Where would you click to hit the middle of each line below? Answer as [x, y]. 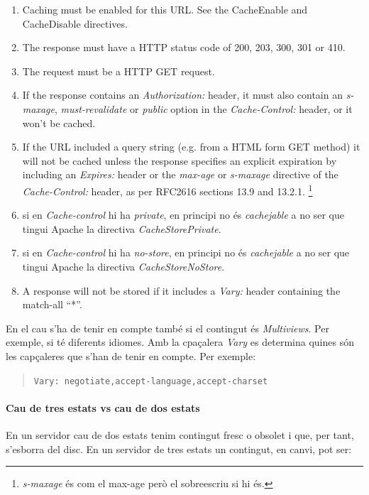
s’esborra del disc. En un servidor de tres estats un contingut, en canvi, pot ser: [179, 448]
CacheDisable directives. [75, 23]
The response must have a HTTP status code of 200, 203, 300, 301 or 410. [184, 47]
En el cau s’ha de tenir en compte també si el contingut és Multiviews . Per [167, 328]
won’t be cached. [59, 123]
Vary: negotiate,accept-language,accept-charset [151, 381]
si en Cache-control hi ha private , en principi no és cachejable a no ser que [183, 215]
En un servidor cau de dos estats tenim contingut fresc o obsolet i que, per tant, [180, 434]
